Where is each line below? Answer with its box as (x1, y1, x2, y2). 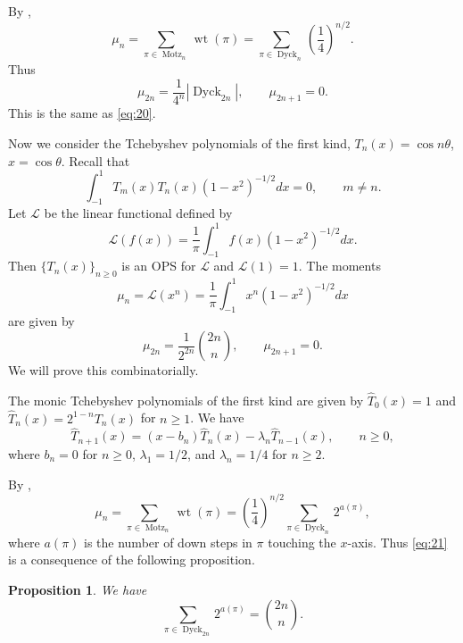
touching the (268, 532, 336, 551)
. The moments (298, 256, 381, 275)
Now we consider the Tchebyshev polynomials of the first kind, (8, 133, 351, 152)
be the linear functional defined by (44, 204, 233, 222)
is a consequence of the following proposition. (8, 550, 255, 569)
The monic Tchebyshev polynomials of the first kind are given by (8, 390, 364, 409)
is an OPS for (121, 256, 196, 275)
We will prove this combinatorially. (8, 361, 199, 380)
